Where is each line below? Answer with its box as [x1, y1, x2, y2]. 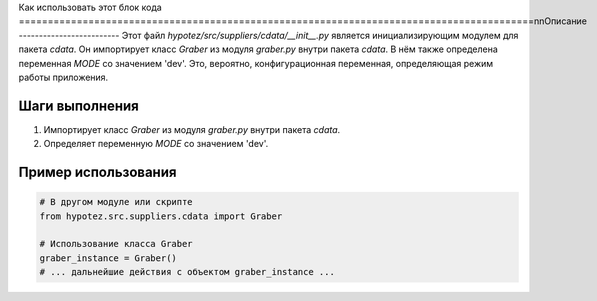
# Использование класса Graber [39, 238, 194, 250]
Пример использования [18, 164, 177, 181]
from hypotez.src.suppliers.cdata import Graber [39, 210, 283, 222]
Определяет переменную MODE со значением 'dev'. [43, 138, 269, 150]
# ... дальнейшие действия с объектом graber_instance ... [39, 266, 335, 278]
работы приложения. [18, 71, 109, 83]
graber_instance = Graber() [39, 252, 177, 264]
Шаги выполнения [18, 97, 139, 114]
